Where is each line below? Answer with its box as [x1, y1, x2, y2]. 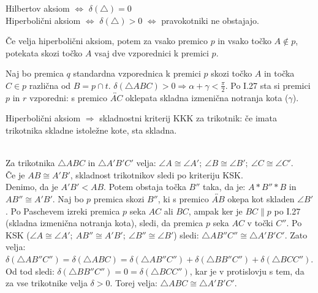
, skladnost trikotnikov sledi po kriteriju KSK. [70, 168, 243, 181]
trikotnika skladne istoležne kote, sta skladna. [6, 123, 177, 136]
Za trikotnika [6, 156, 55, 169]
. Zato [284, 228, 308, 241]
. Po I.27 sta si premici [225, 78, 311, 91]
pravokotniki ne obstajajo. [161, 13, 259, 26]
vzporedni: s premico [29, 91, 107, 104]
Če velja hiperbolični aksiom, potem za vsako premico [6, 34, 208, 47]
